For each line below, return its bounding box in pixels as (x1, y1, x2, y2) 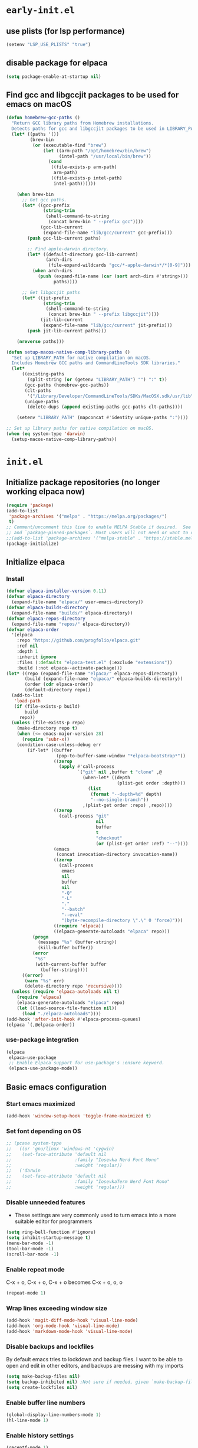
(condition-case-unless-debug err (16, 741, 101, 748)
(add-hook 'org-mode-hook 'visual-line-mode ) (6, 1323, 120, 1329)
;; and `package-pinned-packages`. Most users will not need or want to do (6, 530, 196, 536)
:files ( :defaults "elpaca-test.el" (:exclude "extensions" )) (16, 659, 173, 665)
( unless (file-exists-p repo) (11, 720, 85, 726)
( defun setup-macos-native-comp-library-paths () (6, 349, 131, 355)
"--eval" (61, 912, 83, 918)
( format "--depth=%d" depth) (90, 791, 162, 797)
